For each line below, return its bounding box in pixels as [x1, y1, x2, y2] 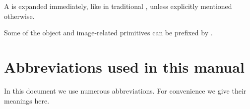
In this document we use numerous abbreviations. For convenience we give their [4, 85, 247, 96]
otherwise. [4, 10, 35, 21]
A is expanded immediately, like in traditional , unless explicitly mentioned [4, 1, 232, 11]
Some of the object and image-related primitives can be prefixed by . [4, 27, 213, 38]
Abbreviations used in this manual [4, 56, 245, 77]
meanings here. [4, 95, 50, 106]
